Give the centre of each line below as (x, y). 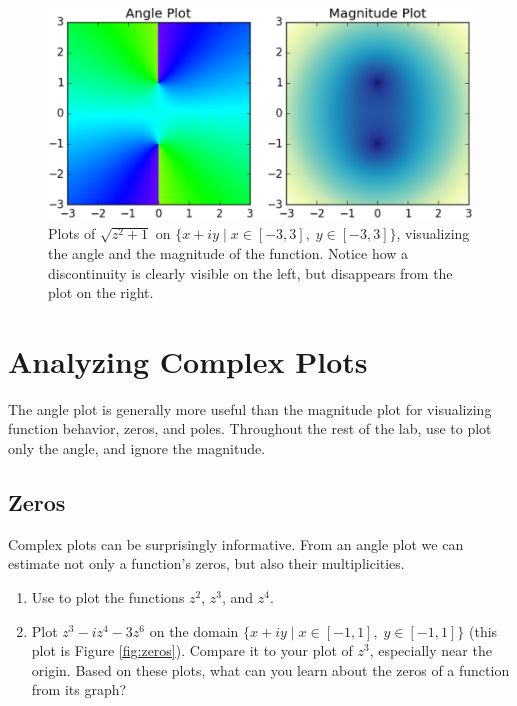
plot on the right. (101, 292)
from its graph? (79, 689)
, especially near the (430, 650)
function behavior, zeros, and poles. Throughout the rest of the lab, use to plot (250, 428)
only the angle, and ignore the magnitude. (137, 448)
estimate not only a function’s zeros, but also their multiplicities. (206, 563)
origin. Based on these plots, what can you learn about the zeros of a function (270, 669)
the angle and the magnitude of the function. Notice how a (228, 252)
